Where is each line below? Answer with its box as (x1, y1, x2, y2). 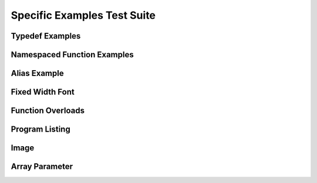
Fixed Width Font (11, 87, 75, 97)
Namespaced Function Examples (11, 50, 134, 60)
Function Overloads (11, 106, 85, 116)
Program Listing (11, 125, 70, 134)
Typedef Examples (11, 31, 81, 41)
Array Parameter (11, 161, 73, 172)
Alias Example (11, 68, 64, 78)
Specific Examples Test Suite (11, 9, 156, 22)
